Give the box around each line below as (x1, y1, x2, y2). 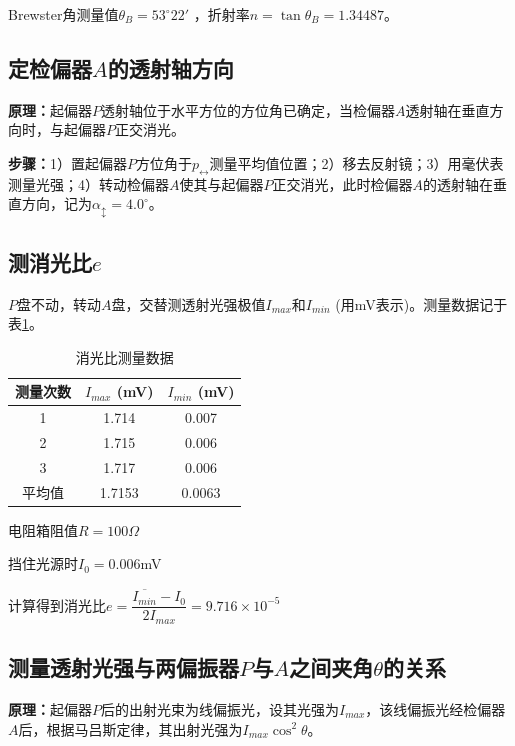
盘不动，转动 (17, 293, 101, 314)
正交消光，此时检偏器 (272, 173, 413, 194)
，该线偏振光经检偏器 (365, 698, 506, 719)
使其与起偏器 (179, 173, 264, 194)
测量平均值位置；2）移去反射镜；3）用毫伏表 (209, 152, 504, 173)
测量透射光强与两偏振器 (8, 652, 239, 683)
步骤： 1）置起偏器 (8, 152, 127, 173)
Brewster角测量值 (8, 4, 119, 24)
